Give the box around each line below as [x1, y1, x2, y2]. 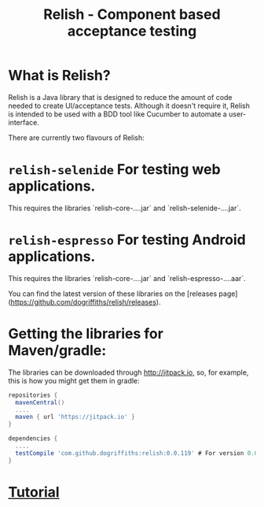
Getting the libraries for [8, 325, 163, 342]
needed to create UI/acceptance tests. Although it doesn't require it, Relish [8, 101, 250, 110]
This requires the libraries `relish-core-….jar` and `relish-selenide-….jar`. [8, 203, 241, 213]
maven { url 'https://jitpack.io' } [15, 413, 135, 421]
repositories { [8, 391, 58, 399]
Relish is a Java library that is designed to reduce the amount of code [8, 92, 233, 102]
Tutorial [8, 483, 60, 501]
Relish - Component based [42, 6, 222, 24]
